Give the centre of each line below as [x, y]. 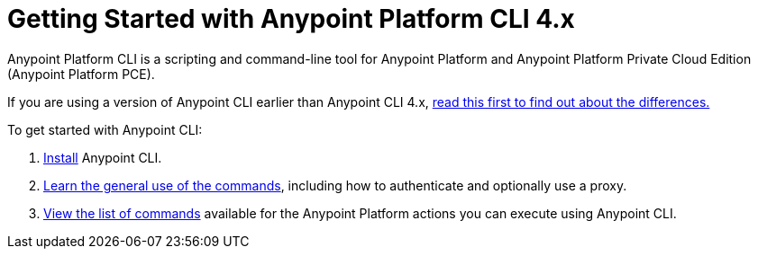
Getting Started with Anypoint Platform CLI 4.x [291, 19]
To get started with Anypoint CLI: [105, 129]
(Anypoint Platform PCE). [81, 74]
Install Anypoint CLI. [103, 157]
